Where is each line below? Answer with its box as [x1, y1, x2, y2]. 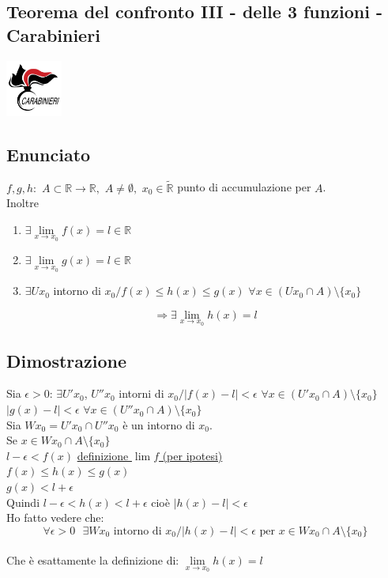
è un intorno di [122, 416, 195, 433]
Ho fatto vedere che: [6, 509, 104, 526]
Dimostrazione [6, 348, 127, 372]
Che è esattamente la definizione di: [6, 552, 179, 569]
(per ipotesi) [162, 447, 223, 463]
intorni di [119, 385, 164, 402]
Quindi [6, 493, 40, 510]
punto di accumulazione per [177, 179, 311, 195]
